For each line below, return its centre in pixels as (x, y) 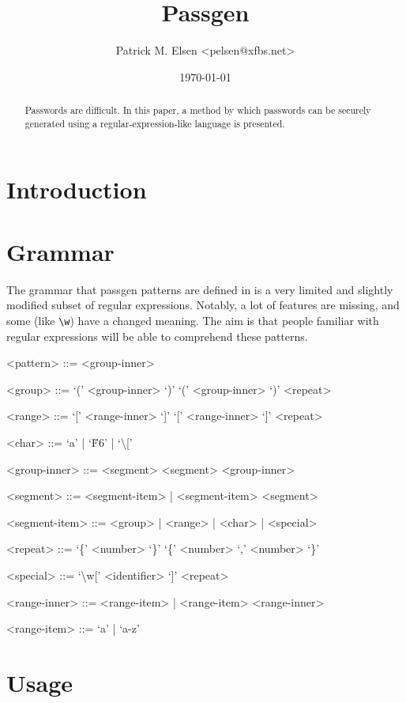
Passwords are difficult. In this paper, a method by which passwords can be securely (198, 110)
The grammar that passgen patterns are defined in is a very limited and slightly (200, 289)
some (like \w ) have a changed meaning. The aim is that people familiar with (193, 320)
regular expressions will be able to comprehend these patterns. (157, 336)
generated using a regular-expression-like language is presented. (155, 123)
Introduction (77, 189)
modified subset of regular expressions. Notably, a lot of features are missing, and (203, 305)
